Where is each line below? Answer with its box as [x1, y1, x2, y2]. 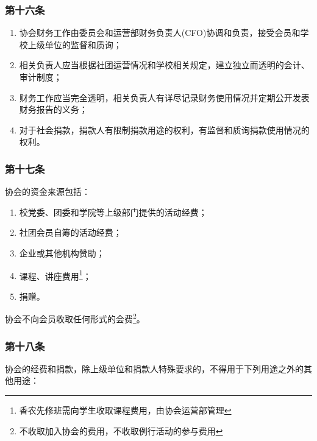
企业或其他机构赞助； [19, 246, 105, 259]
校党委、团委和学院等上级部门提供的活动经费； [19, 205, 207, 218]
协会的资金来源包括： [5, 185, 90, 198]
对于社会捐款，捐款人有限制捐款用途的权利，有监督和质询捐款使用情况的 [19, 123, 310, 136]
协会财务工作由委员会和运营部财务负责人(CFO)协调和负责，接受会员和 [19, 26, 301, 39]
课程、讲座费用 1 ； [19, 267, 91, 282]
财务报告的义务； [19, 103, 88, 116]
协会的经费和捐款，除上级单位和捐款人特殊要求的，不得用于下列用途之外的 [5, 362, 304, 375]
